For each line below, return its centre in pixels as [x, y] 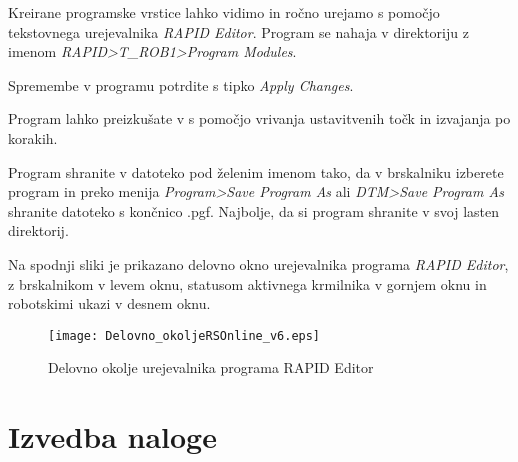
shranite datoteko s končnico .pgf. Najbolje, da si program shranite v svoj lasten [254, 210]
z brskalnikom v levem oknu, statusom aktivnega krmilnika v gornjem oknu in [247, 283]
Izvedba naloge [112, 436]
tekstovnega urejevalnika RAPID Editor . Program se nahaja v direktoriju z [238, 31]
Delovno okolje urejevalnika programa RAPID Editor [211, 367]
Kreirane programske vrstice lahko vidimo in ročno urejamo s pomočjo [224, 12]
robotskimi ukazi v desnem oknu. [109, 303]
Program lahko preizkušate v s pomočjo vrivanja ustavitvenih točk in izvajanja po [259, 118]
